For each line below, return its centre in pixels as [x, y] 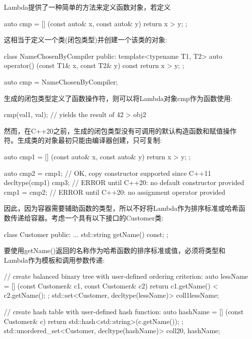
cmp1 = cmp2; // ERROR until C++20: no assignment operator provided [115, 192]
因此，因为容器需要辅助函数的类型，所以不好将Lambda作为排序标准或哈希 [121, 208]
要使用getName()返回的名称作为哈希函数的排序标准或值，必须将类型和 [115, 250]
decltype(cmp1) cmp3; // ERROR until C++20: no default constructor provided [124, 182]
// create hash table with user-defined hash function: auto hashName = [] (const [124, 312]
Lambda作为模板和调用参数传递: [54, 260]
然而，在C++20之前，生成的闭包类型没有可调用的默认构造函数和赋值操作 [120, 130]
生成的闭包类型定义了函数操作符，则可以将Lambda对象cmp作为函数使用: [118, 98]
